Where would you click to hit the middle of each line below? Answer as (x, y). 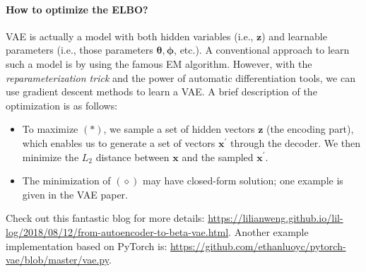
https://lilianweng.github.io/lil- (276, 218)
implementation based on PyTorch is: (87, 246)
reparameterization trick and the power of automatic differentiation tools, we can (181, 77)
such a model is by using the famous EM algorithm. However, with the (159, 63)
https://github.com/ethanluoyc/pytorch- (258, 246)
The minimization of (66, 181)
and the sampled (218, 156)
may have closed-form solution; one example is (243, 181)
